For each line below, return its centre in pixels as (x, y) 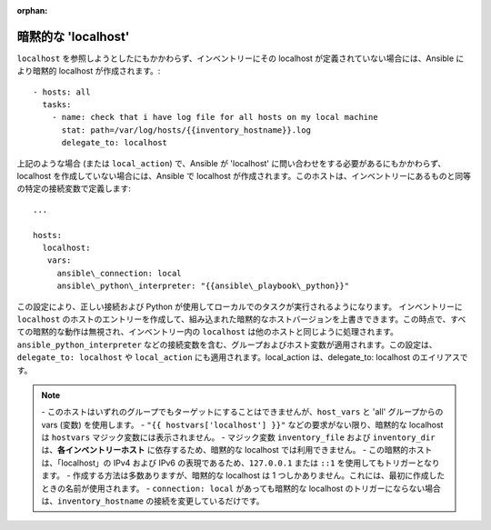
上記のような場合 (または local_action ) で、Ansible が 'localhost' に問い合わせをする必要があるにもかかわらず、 (231, 163)
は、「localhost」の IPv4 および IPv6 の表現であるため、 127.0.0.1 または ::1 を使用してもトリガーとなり (240, 463)
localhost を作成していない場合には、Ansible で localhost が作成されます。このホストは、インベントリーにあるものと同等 (244, 176)
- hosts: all (62, 92)
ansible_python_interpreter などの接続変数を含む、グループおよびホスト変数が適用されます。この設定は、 (227, 345)
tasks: (57, 105)
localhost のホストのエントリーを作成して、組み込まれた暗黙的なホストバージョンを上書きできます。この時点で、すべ (241, 319)
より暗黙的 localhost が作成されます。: (89, 71)
